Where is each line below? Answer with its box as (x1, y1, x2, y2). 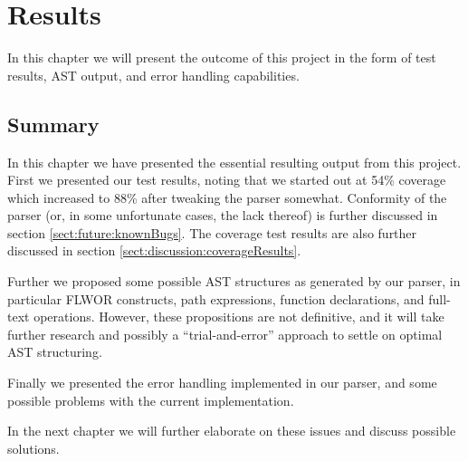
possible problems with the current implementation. (7, 390, 294, 409)
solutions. (7, 438, 60, 457)
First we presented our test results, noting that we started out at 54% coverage (7, 170, 446, 189)
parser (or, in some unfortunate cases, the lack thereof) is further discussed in (7, 206, 438, 225)
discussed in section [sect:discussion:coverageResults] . (7, 241, 301, 260)
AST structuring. (7, 342, 102, 361)
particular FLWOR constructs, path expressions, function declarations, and (7, 289, 425, 308)
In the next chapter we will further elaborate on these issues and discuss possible (7, 421, 456, 440)
